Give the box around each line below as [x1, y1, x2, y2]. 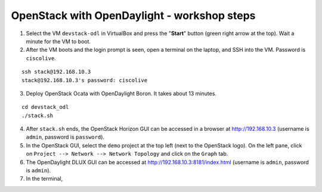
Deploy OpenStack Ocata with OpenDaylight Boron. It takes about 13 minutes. [26, 90, 217, 97]
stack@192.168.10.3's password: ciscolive [21, 77, 148, 83]
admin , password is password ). [26, 134, 104, 141]
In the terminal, [26, 175, 63, 182]
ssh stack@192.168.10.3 [21, 68, 91, 75]
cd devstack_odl [21, 104, 69, 111]
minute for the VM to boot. [26, 37, 91, 45]
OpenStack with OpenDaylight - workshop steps [11, 9, 256, 22]
